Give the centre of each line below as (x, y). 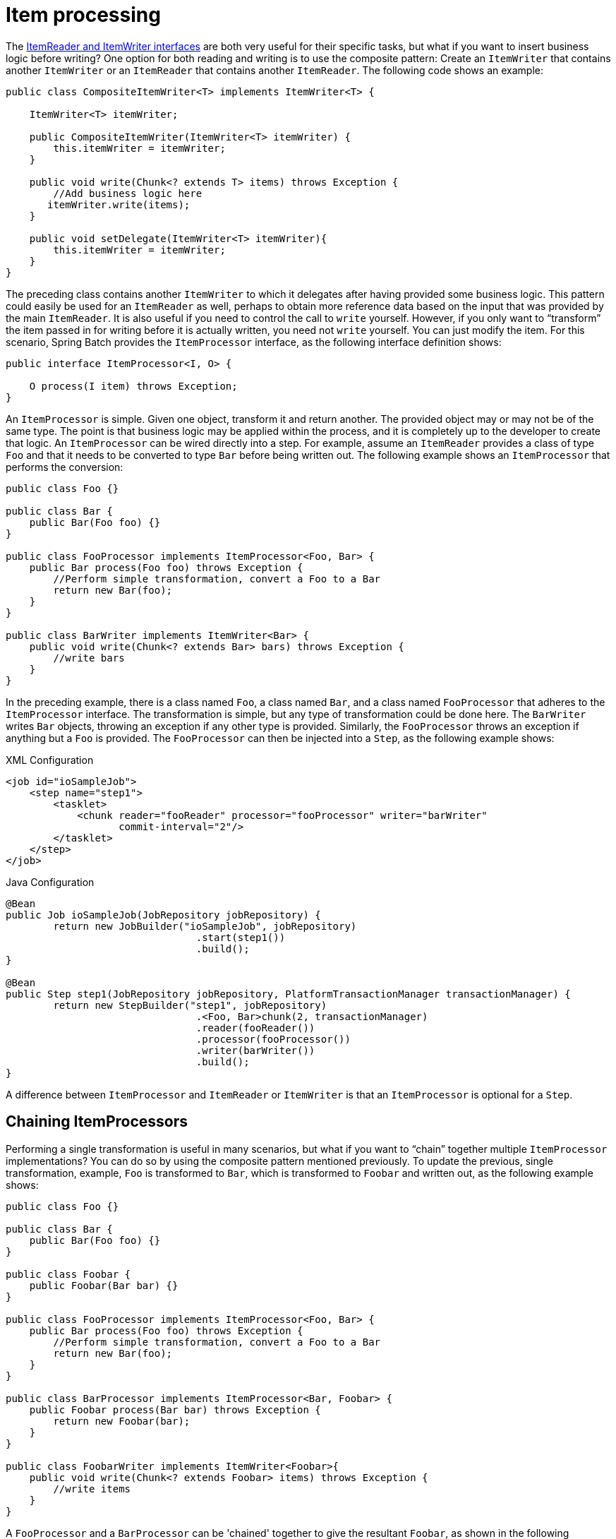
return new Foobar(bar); (122, 1421)
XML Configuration (50, 760)
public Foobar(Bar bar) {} (104, 1285)
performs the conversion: (65, 467)
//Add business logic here (128, 193)
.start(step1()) (241, 937)
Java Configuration (50, 882)
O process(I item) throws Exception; (133, 386)
